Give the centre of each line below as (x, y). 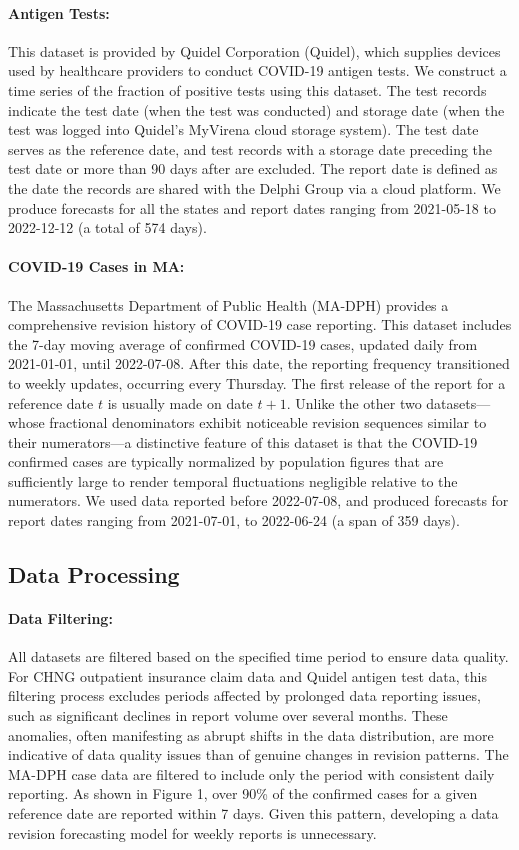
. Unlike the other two (354, 402)
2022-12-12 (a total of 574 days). (107, 227)
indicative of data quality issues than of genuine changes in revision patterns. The (258, 754)
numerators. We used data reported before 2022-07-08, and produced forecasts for (258, 500)
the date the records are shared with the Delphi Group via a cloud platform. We (254, 187)
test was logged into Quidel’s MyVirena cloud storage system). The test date (243, 129)
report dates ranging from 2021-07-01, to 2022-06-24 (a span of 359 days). (234, 520)
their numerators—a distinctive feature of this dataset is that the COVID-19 (243, 441)
